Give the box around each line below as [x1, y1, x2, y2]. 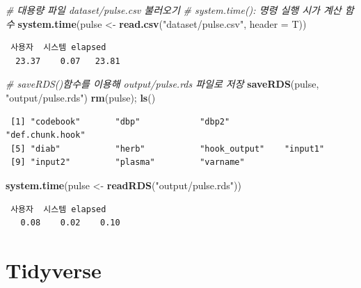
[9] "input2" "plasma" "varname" [10, 157, 245, 168]
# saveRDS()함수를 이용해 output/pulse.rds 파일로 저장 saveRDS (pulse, [6, 77, 319, 91]
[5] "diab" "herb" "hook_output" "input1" [10, 143, 325, 154]
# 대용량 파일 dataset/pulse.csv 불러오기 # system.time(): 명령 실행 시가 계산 [6, 3, 342, 17]
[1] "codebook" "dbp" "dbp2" [10, 116, 230, 127]
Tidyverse [6, 255, 102, 284]
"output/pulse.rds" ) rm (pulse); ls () [6, 90, 156, 104]
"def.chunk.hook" [6, 130, 86, 141]
